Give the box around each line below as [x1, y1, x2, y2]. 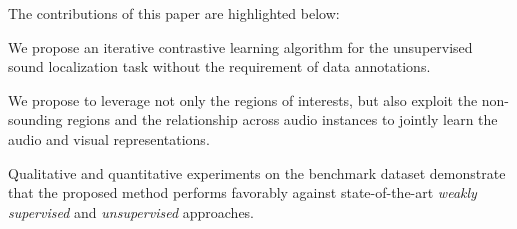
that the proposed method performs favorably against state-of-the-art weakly [8, 182, 477, 203]
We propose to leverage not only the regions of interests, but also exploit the [8, 89, 478, 110]
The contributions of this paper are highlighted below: [8, 3, 340, 23]
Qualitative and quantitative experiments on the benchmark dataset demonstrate [8, 162, 506, 183]
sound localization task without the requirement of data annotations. [8, 56, 431, 77]
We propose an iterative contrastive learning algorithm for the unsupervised [8, 36, 473, 57]
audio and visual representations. [8, 128, 210, 149]
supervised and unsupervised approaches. [8, 201, 255, 222]
